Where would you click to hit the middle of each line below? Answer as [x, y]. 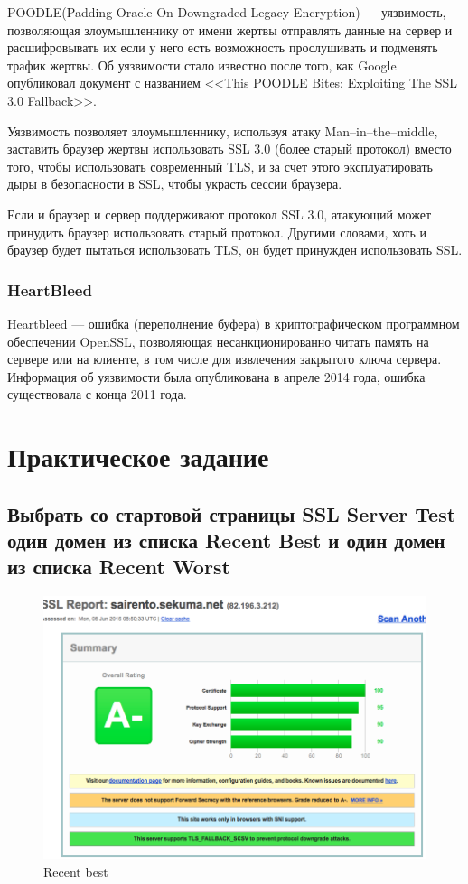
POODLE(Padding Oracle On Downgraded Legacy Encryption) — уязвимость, [227, 12]
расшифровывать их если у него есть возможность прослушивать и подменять [223, 47]
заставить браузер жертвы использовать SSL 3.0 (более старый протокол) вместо [229, 149]
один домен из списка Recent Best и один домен [226, 540]
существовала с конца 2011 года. [97, 394]
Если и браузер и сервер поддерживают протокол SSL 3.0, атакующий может [220, 214]
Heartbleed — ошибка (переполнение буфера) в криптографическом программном [234, 323]
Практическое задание [138, 456]
